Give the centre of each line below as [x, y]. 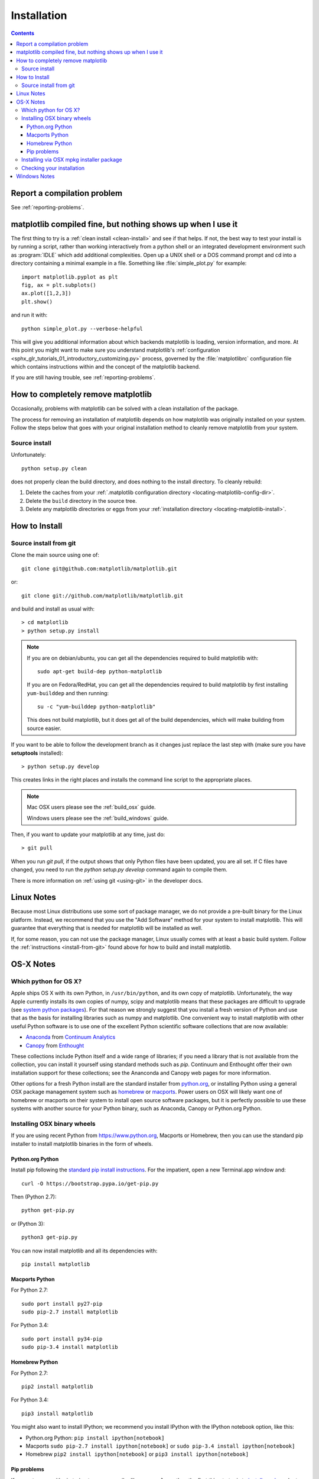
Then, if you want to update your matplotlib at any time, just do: [88, 834]
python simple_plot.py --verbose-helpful [82, 329]
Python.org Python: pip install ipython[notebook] [95, 1438]
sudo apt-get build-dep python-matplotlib [100, 671]
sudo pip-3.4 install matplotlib [70, 1347]
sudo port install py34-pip [62, 1339]
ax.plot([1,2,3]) [46, 293]
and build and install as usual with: [53, 609]
